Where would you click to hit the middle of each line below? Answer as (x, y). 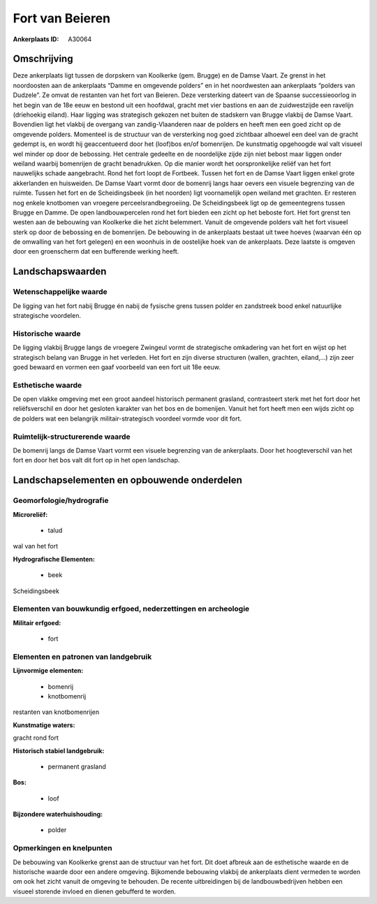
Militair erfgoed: (37, 622)
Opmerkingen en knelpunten (62, 848)
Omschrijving (43, 59)
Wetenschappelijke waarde (60, 292)
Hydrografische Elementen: (54, 559)
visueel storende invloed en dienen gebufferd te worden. (94, 891)
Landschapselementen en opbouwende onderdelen (127, 480)
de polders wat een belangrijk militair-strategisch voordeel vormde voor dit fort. (127, 418)
